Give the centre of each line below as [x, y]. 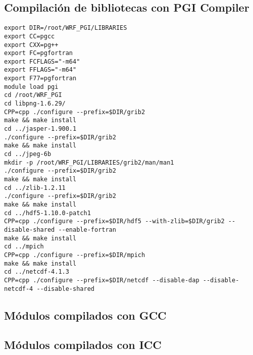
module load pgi [31, 87]
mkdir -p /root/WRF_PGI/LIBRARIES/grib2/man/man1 [89, 162]
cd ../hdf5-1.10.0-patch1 [47, 213]
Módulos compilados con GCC [85, 315]
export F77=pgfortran [40, 79]
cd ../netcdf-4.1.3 [37, 272]
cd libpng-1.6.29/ [35, 104]
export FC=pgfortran [39, 53]
